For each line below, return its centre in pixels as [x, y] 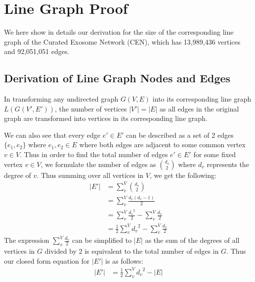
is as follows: [124, 260]
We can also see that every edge [52, 135]
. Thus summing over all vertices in [90, 175]
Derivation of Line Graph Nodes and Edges [117, 78]
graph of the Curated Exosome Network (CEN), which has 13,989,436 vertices [122, 41]
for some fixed [215, 154]
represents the [228, 164]
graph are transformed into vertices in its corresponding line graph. [106, 118]
